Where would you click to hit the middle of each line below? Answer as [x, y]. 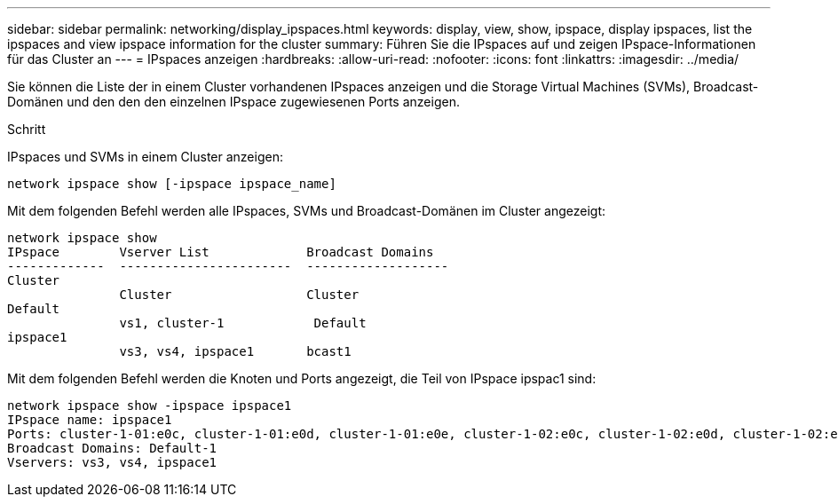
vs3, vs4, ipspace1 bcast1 [235, 351]
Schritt [27, 129]
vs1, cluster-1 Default [243, 323]
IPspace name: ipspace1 [90, 420]
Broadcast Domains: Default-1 [112, 448]
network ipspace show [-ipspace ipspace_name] [172, 184]
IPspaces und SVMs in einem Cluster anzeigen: [145, 157]
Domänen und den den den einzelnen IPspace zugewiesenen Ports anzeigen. [233, 102]
